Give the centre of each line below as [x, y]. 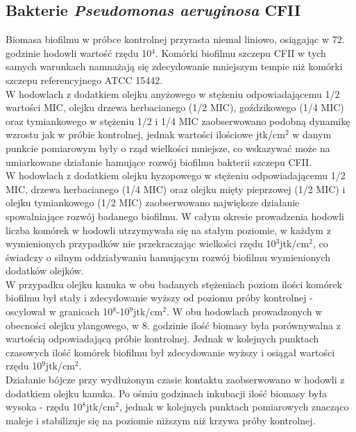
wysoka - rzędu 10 [44, 407]
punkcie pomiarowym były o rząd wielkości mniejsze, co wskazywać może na [168, 148]
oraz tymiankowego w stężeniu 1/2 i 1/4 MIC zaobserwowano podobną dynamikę [178, 121]
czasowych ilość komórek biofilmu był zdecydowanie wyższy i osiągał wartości [170, 352]
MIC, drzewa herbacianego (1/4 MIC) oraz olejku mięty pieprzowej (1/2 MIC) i [176, 189]
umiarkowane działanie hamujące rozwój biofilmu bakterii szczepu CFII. [159, 161]
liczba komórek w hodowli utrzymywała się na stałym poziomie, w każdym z [168, 230]
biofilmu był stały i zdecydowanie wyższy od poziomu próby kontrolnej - [159, 298]
